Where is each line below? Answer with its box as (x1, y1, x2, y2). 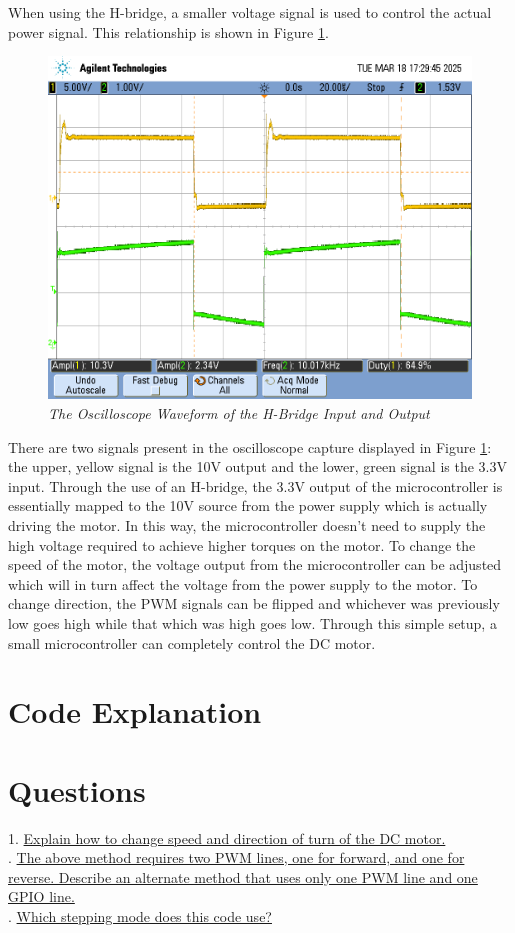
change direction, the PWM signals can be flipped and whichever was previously (8, 593, 500, 614)
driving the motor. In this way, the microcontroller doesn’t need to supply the (8, 515, 486, 535)
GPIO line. (8, 886, 75, 907)
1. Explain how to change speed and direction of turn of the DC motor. (8, 827, 446, 848)
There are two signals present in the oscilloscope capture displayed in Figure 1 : (8, 436, 492, 457)
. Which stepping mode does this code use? (8, 906, 272, 927)
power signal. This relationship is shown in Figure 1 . (8, 21, 329, 42)
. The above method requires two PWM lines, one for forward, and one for (8, 847, 465, 868)
